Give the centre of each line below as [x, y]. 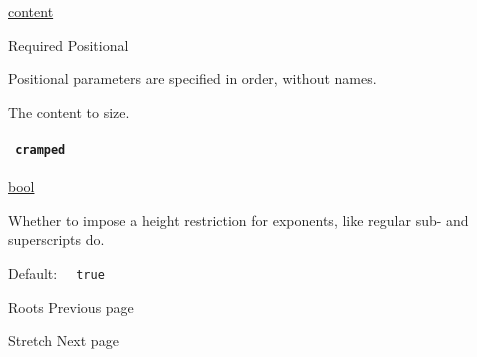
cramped [40, 149]
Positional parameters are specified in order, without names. [192, 78]
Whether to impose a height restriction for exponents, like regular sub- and [238, 219]
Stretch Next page [63, 340]
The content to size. [69, 111]
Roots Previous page [71, 306]
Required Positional [68, 44]
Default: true [56, 273]
